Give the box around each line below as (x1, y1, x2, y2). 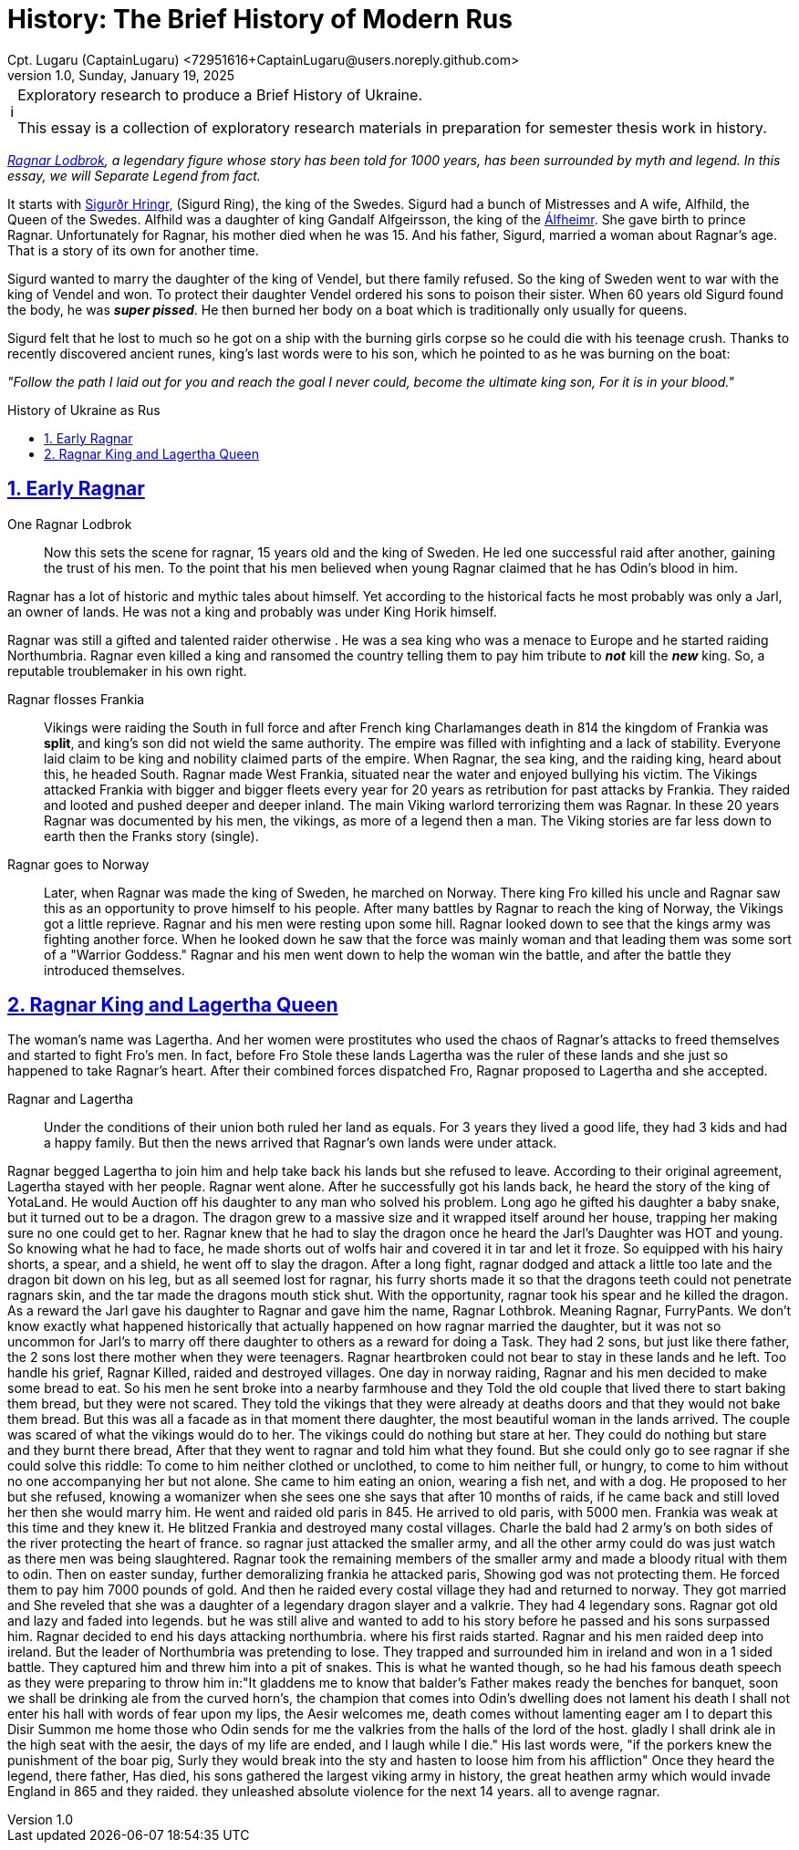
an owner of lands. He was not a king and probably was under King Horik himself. (7, 603, 497, 619)
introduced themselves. (44, 961, 185, 978)
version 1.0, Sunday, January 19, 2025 (7, 67, 234, 83)
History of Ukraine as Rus (7, 401, 161, 418)
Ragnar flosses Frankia (7, 691, 145, 707)
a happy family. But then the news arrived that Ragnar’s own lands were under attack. (44, 1135, 557, 1151)
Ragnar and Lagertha (7, 1091, 134, 1107)
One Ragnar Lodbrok (7, 515, 132, 532)
